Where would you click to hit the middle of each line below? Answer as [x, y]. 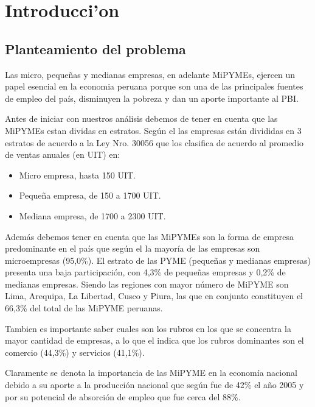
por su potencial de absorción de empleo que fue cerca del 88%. [123, 396]
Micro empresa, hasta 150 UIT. [77, 175]
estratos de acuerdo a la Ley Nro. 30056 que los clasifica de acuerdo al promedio [154, 142]
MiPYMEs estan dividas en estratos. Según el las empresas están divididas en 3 [153, 130]
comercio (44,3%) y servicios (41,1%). [75, 352]
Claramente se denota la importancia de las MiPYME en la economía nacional [151, 373]
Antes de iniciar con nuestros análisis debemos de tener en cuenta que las [141, 119]
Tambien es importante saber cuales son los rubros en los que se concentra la [148, 328]
